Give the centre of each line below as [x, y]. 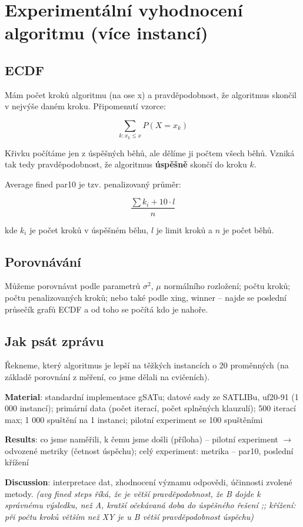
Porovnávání [43, 261]
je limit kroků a [184, 229]
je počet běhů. [248, 229]
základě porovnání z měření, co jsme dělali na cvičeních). [107, 376]
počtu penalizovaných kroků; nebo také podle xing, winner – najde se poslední [146, 297]
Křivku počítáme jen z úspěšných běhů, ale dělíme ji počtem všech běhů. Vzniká [150, 152]
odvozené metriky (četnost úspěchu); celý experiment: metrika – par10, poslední [149, 450]
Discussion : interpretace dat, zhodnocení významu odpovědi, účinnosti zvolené [149, 482]
